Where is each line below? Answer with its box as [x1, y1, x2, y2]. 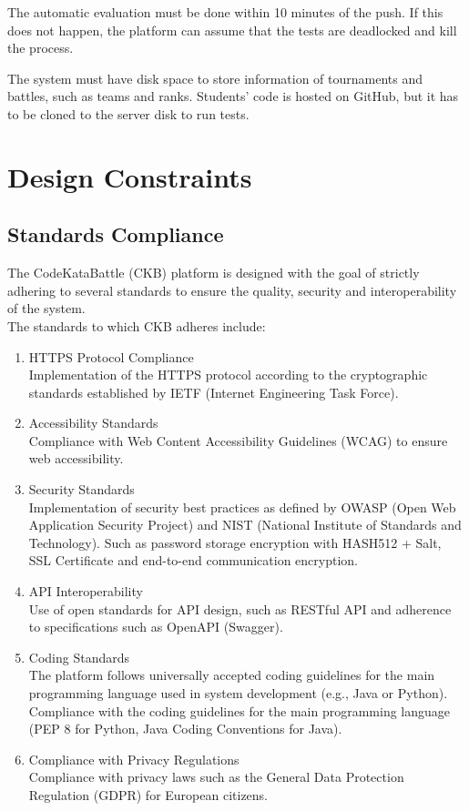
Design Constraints [7, 157, 252, 195]
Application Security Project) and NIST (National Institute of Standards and [28, 515, 462, 534]
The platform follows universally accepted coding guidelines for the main [28, 665, 435, 684]
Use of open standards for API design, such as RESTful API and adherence [28, 599, 452, 618]
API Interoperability [28, 582, 143, 601]
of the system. [7, 299, 86, 318]
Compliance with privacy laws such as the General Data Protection [28, 767, 404, 786]
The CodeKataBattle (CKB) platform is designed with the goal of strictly [7, 263, 420, 282]
